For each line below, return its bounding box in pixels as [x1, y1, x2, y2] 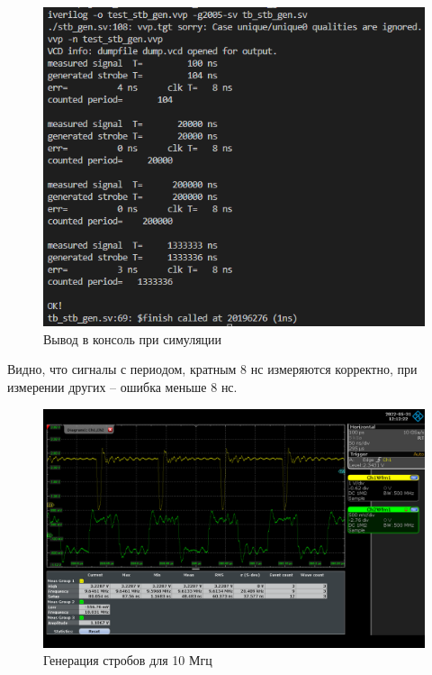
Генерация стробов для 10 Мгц [43, 651, 212, 670]
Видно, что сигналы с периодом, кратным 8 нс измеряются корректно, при [7, 360, 418, 379]
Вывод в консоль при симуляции [43, 329, 222, 348]
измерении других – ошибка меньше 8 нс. [7, 378, 238, 397]
